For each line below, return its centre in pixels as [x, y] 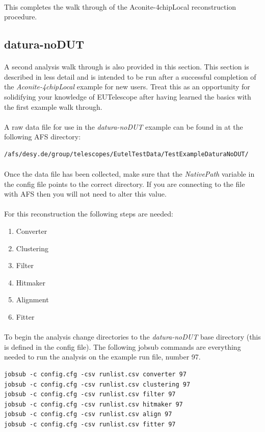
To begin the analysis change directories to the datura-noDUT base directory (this [132, 337]
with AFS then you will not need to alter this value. [85, 194]
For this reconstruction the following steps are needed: [89, 214]
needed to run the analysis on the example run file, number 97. [102, 357]
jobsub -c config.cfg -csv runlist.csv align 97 [88, 414]
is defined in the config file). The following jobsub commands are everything [123, 346]
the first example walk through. [53, 106]
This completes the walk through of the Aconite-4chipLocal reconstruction [120, 6]
